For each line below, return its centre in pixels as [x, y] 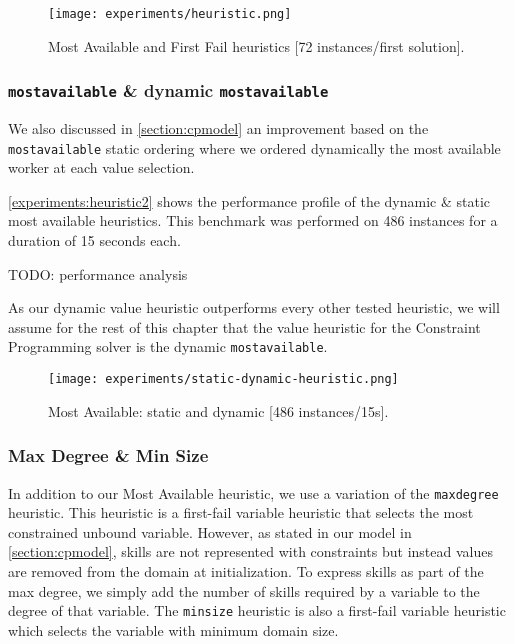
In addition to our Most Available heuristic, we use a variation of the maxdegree [253, 492]
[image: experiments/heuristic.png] [170, 14]
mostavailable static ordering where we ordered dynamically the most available [254, 147]
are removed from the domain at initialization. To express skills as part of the [246, 571]
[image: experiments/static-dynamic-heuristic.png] [223, 379]
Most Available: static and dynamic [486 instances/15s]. [218, 410]
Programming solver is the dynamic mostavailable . [168, 346]
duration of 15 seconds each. [94, 240]
